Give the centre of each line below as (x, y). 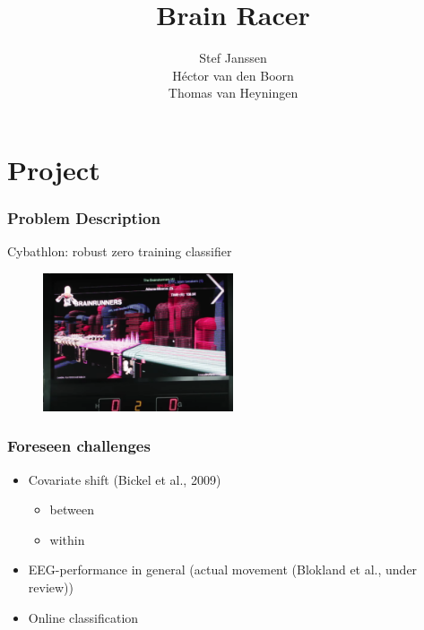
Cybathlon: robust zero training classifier (120, 251)
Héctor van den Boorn (233, 75)
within (67, 539)
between (72, 509)
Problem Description (84, 218)
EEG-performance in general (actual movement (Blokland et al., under (223, 570)
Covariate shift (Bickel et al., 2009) (125, 479)
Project (54, 169)
